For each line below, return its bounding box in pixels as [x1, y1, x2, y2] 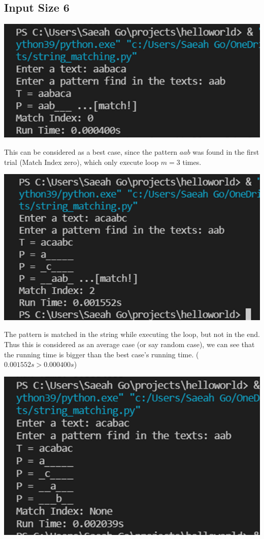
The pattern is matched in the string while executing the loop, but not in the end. [4, 329, 260, 339]
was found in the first [192, 147, 259, 157]
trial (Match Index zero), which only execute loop [4, 156, 159, 167]
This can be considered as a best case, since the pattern [4, 147, 178, 157]
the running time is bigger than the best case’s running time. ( [4, 349, 199, 359]
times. [182, 156, 202, 167]
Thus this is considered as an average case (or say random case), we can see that [4, 339, 255, 350]
